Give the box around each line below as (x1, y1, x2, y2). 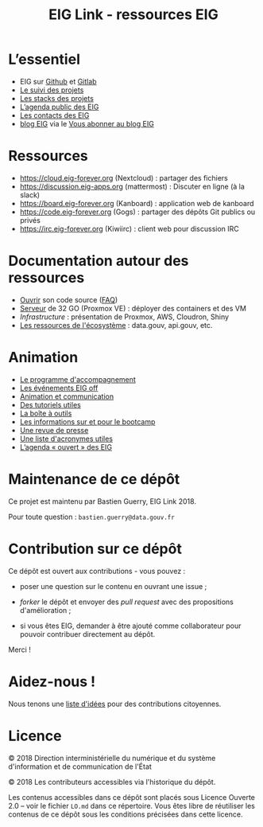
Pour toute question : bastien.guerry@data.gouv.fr (8, 512, 175, 521)
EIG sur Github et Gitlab (19, 76, 97, 86)
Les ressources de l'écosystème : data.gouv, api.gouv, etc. (19, 320, 213, 330)
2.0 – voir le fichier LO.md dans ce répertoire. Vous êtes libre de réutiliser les (8, 801, 256, 810)
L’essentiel (8, 50, 81, 68)
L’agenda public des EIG (19, 102, 99, 111)
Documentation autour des (8, 252, 189, 270)
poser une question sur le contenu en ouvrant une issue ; (19, 581, 207, 591)
